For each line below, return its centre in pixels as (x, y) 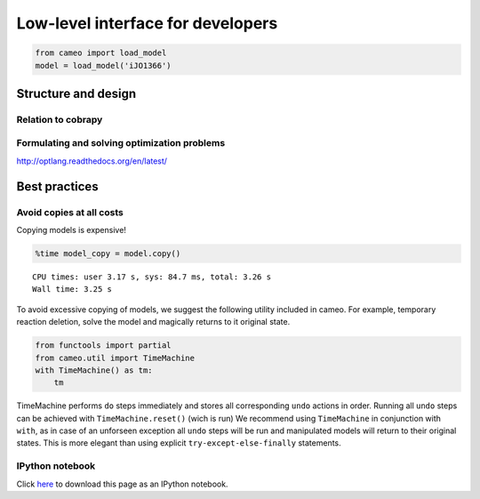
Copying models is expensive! (71, 230)
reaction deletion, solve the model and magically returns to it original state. (153, 322)
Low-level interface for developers (147, 23)
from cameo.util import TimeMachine (115, 358)
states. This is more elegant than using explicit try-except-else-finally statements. (179, 443)
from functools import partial (104, 346)
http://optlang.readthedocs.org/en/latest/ (92, 161)
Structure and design (76, 93)
